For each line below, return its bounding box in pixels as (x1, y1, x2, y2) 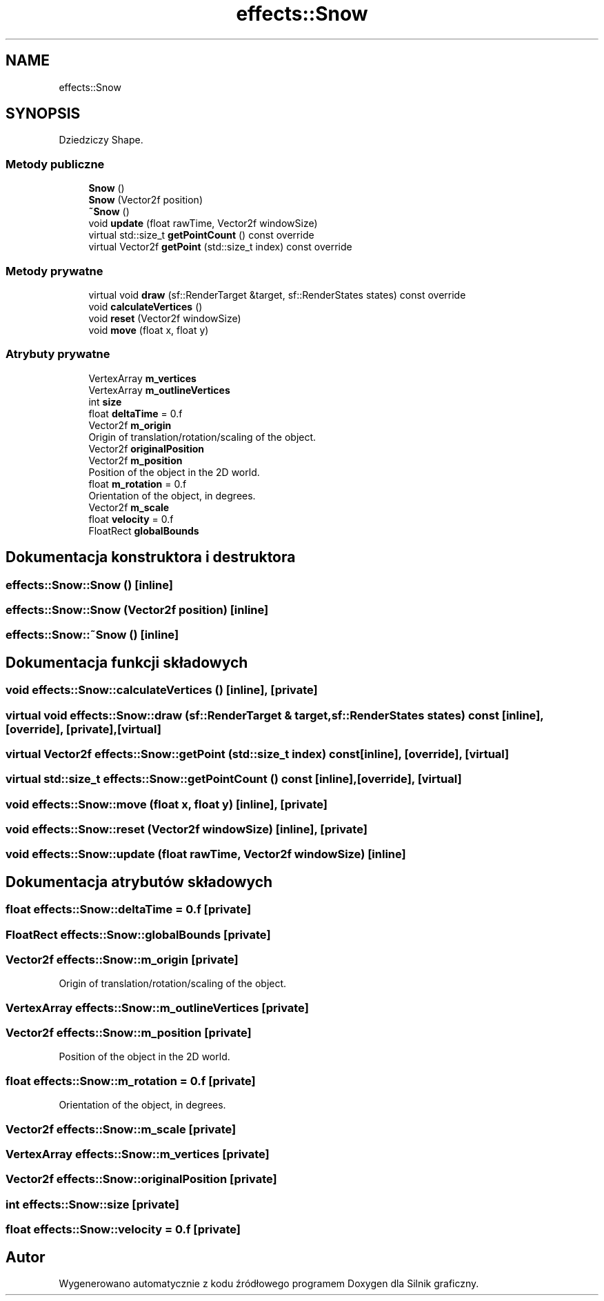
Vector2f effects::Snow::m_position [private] (6, 1026, 252, 1040)
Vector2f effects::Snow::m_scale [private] (6, 1122, 236, 1136)
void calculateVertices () (88, 300, 203, 312)
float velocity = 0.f (88, 513, 174, 525)
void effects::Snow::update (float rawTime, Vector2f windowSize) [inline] (6, 847, 406, 862)
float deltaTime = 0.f (88, 407, 183, 419)
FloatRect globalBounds (88, 524, 199, 537)
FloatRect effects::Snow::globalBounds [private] (6, 927, 271, 942)
